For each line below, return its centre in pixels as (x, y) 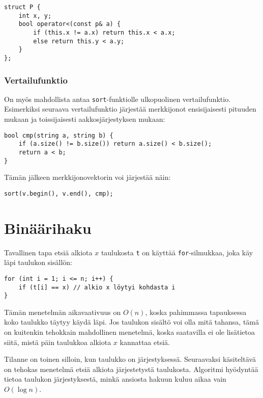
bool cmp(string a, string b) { (59, 135)
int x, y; (35, 16)
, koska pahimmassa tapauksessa (196, 312)
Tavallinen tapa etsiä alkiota (48, 252)
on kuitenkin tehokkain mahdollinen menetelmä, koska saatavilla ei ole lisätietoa (129, 332)
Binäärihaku (48, 228)
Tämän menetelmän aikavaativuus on (63, 312)
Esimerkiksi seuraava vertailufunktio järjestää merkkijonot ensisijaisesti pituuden (130, 109)
